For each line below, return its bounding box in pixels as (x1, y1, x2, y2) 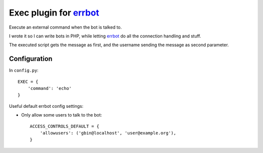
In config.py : (9, 68, 38, 73)
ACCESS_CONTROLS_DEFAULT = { (30, 123, 99, 129)
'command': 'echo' (27, 85, 72, 91)
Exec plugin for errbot (9, 7, 99, 18)
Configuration (9, 55, 53, 63)
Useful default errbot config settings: (9, 103, 84, 109)
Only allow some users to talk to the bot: (21, 112, 102, 118)
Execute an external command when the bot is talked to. (9, 24, 122, 30)
